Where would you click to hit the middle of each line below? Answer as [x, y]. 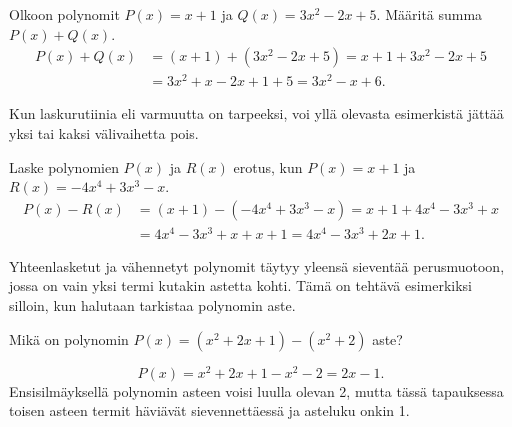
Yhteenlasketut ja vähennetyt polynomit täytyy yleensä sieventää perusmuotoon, [257, 265]
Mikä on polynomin [69, 338]
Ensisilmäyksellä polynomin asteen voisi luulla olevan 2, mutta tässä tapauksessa [256, 390]
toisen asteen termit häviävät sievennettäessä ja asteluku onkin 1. [209, 410]
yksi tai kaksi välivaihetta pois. [104, 132]
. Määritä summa [429, 14]
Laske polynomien [64, 166]
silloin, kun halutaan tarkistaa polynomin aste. [152, 305]
